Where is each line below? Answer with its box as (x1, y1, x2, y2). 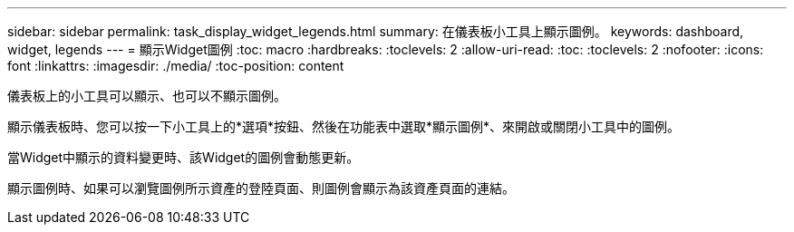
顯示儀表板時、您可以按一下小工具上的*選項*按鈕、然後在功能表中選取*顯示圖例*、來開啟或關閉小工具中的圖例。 (7, 119, 681, 134)
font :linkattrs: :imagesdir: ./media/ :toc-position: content (7, 58, 344, 73)
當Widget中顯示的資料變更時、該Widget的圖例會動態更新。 (7, 150, 360, 165)
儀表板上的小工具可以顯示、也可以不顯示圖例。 (7, 88, 286, 103)
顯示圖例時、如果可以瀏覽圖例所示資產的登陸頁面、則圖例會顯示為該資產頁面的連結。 (7, 180, 515, 196)
